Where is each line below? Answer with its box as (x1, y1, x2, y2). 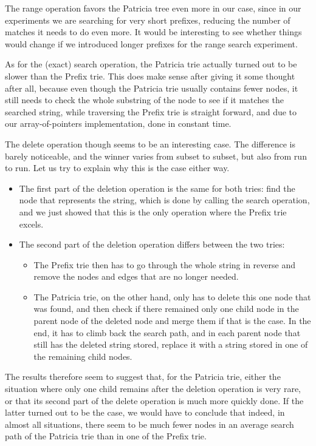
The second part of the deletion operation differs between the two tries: (19, 238, 285, 251)
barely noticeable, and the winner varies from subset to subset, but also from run (5, 149, 307, 162)
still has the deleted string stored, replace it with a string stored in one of (33, 338, 308, 351)
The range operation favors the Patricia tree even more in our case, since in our (5, 2, 301, 14)
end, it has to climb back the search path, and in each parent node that (33, 326, 301, 339)
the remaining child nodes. (33, 350, 132, 362)
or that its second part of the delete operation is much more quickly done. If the (5, 394, 304, 407)
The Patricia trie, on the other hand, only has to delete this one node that (33, 290, 311, 303)
